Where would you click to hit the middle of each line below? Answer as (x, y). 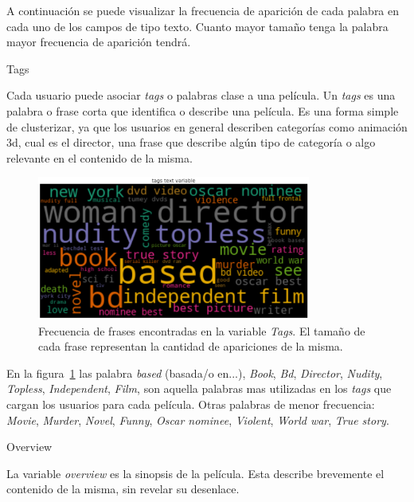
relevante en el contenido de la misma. (100, 157)
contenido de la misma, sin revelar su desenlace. (123, 489)
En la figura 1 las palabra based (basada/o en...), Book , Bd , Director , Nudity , (195, 373)
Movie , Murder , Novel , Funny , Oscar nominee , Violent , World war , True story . (198, 420)
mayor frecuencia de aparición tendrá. (99, 42)
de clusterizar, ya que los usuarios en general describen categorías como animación (207, 126)
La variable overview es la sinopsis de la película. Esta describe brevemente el (195, 473)
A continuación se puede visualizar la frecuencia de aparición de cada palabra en (203, 10)
